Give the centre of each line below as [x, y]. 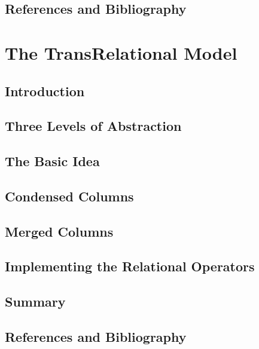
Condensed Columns [69, 196]
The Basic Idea [52, 161]
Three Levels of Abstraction [93, 126]
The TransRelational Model [121, 52]
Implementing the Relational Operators [130, 266]
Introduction [45, 91]
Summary [35, 301]
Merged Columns [59, 231]
